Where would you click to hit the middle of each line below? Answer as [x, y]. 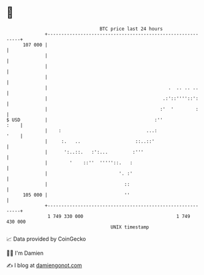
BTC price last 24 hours [131, 29]
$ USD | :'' [85, 120]
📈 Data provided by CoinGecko [46, 239]
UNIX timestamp [130, 227]
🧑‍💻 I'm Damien [25, 253]
